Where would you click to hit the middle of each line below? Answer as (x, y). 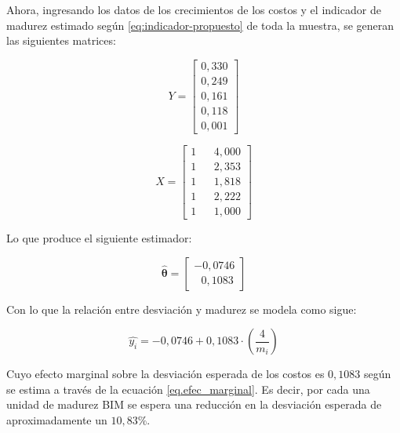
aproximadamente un (57, 420)
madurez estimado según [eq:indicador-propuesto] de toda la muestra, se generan (200, 25)
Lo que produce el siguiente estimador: (99, 238)
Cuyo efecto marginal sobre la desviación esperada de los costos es (165, 374)
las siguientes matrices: (61, 40)
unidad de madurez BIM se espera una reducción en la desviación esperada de (194, 404)
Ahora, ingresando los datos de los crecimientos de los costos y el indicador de (194, 9)
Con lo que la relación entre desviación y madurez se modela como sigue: (182, 309)
